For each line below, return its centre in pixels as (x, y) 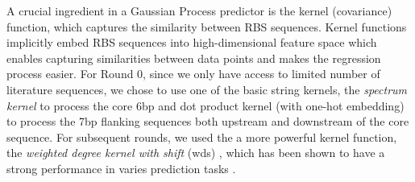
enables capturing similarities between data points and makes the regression (194, 58)
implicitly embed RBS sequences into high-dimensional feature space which (192, 42)
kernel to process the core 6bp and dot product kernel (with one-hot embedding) (205, 105)
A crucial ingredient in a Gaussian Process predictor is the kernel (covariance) (199, 10)
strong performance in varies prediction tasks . (121, 168)
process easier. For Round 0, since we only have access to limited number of (193, 74)
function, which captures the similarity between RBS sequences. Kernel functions (207, 26)
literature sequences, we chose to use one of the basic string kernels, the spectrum (207, 89)
